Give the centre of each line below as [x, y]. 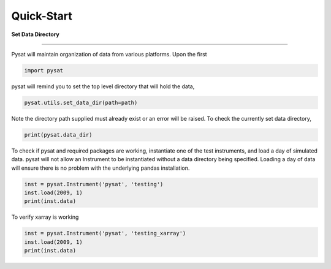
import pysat [44, 70]
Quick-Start [42, 16]
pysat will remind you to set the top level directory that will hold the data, [103, 86]
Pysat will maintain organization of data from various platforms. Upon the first [109, 54]
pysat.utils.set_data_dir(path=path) [81, 102]
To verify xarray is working [45, 217]
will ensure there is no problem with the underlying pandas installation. [101, 168]
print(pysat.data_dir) [58, 134]
